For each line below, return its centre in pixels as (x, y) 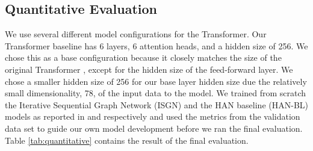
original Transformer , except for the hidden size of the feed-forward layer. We (149, 69)
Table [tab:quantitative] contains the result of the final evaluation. (127, 140)
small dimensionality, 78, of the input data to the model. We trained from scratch (156, 93)
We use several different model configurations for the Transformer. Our (136, 34)
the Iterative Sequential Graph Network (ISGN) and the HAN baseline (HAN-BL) (156, 104)
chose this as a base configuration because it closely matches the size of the (143, 57)
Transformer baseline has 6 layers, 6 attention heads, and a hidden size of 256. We (156, 45)
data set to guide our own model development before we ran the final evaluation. (154, 128)
